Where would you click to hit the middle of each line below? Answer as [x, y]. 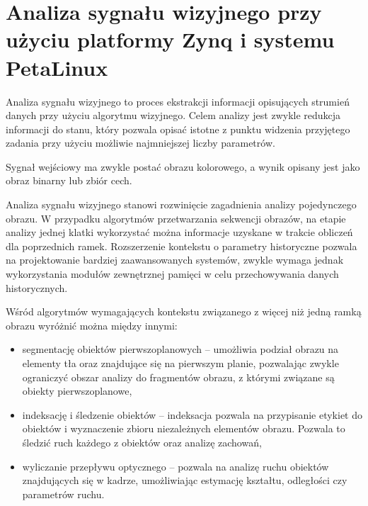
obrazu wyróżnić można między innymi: [92, 325]
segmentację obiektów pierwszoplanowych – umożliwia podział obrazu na [180, 349]
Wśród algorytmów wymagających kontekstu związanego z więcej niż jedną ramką [184, 311]
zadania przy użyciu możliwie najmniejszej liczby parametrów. [140, 143]
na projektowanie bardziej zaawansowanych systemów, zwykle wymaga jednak [175, 260]
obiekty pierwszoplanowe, [77, 391]
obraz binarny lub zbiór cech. [69, 180]
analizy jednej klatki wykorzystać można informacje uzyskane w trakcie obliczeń [179, 232]
